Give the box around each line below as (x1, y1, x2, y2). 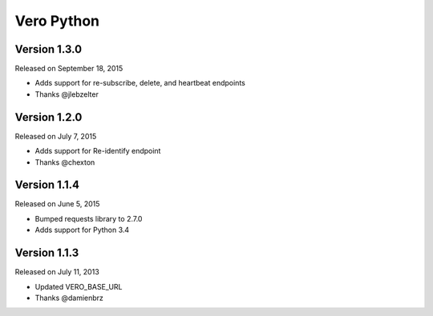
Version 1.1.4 (14, 178, 80, 192)
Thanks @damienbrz (34, 293, 104, 302)
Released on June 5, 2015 (14, 199, 100, 209)
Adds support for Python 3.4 (34, 225, 130, 235)
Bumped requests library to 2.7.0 (34, 214, 143, 223)
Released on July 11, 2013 (14, 267, 99, 277)
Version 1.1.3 (14, 246, 79, 260)
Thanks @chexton (34, 157, 95, 167)
